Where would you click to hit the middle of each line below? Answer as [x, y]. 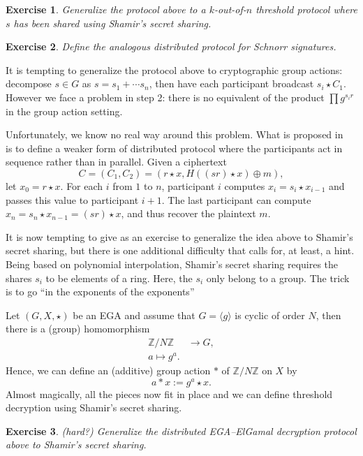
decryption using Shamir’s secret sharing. [94, 407]
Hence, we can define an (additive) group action [108, 370]
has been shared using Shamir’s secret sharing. [112, 23]
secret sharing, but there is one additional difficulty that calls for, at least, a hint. [180, 250]
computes [245, 185]
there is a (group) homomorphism [78, 329]
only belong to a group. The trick [278, 278]
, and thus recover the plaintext [188, 213]
